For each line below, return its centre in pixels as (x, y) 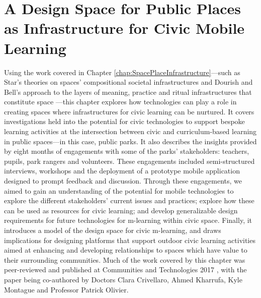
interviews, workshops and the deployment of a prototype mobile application (122, 171)
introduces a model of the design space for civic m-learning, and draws (113, 230)
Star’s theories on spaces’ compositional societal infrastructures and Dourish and (128, 82)
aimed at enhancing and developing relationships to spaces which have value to (126, 250)
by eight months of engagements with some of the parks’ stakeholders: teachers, (127, 151)
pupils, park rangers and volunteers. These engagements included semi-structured (129, 161)
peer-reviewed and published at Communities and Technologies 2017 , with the (125, 270)
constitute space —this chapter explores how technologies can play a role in (120, 102)
